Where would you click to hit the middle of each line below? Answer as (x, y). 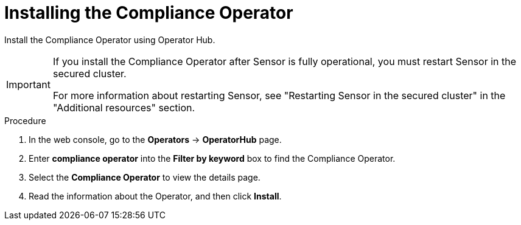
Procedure (25, 120)
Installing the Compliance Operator (149, 13)
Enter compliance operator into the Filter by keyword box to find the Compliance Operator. (212, 158)
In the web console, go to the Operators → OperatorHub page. (155, 139)
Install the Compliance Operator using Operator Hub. (110, 40)
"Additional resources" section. (124, 107)
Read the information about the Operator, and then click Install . (155, 196)
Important (28, 84)
